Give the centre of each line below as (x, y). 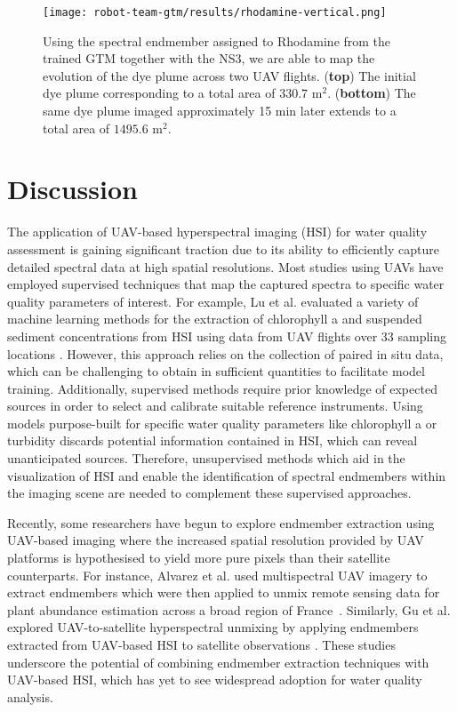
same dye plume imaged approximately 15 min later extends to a (220, 111)
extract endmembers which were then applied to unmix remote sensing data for (224, 592)
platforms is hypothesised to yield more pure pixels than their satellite (199, 558)
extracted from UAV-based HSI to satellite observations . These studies (201, 644)
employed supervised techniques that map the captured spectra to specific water (226, 284)
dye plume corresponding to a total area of (159, 93)
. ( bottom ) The (372, 93)
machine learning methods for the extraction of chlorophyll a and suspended (215, 319)
